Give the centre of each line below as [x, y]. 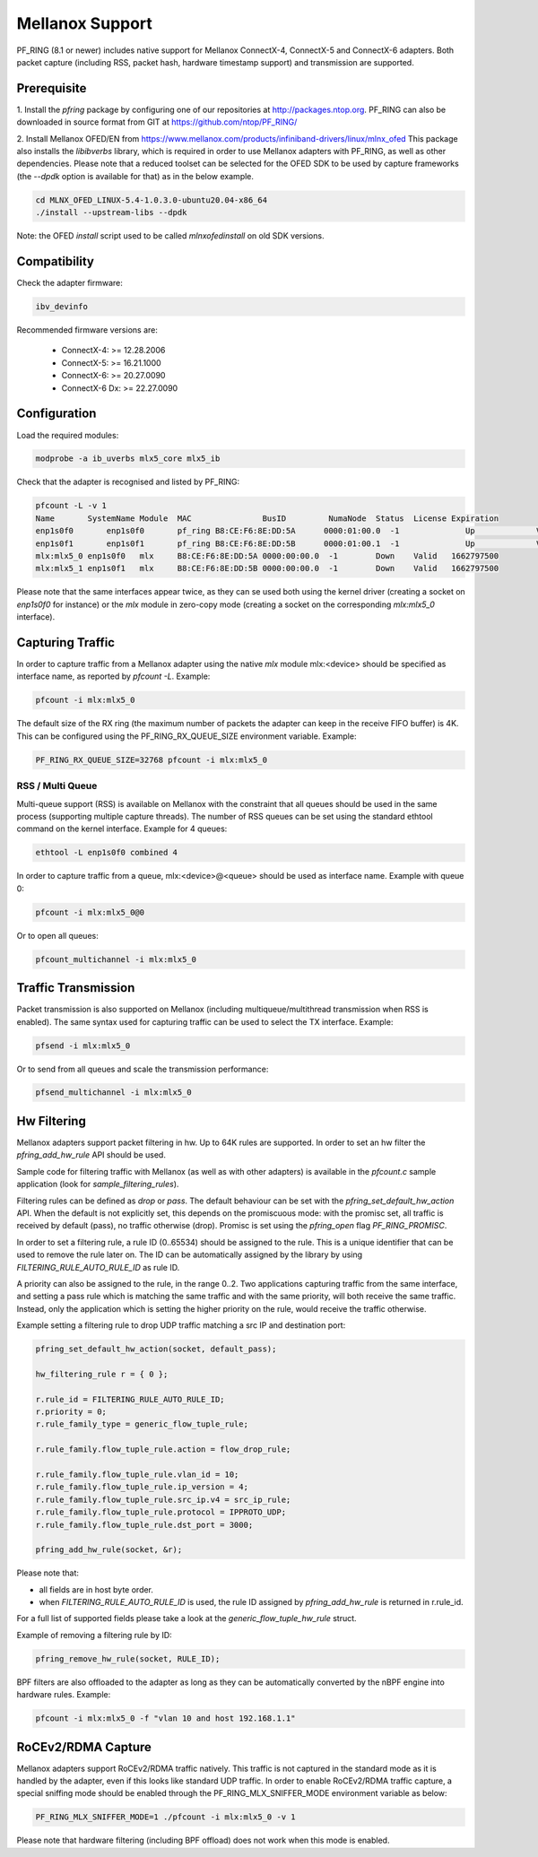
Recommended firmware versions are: [87, 330]
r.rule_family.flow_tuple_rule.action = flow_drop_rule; [163, 1449]
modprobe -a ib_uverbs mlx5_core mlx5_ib [128, 459]
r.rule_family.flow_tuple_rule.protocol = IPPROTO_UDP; [161, 1512]
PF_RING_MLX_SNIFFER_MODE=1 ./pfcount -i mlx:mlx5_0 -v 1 [165, 1817]
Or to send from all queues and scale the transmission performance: [143, 1069]
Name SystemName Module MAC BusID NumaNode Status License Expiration [267, 518]
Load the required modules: [68, 435]
